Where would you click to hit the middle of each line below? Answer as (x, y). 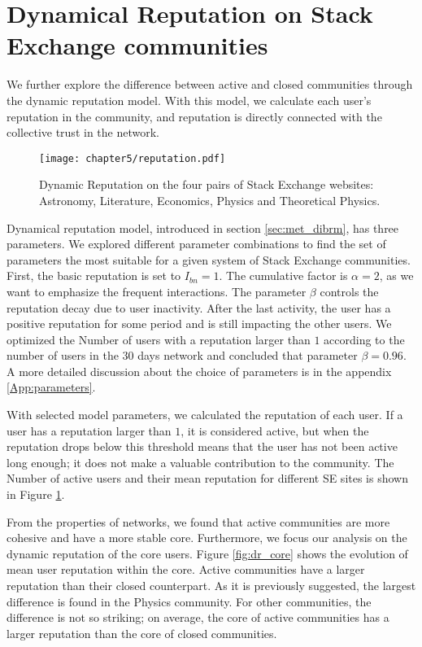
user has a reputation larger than (89, 430)
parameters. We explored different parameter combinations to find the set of (196, 244)
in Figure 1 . (36, 494)
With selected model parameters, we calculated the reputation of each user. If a (205, 415)
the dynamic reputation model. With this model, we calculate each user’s (189, 100)
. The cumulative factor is (283, 275)
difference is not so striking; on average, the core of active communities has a (198, 617)
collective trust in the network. (83, 132)
